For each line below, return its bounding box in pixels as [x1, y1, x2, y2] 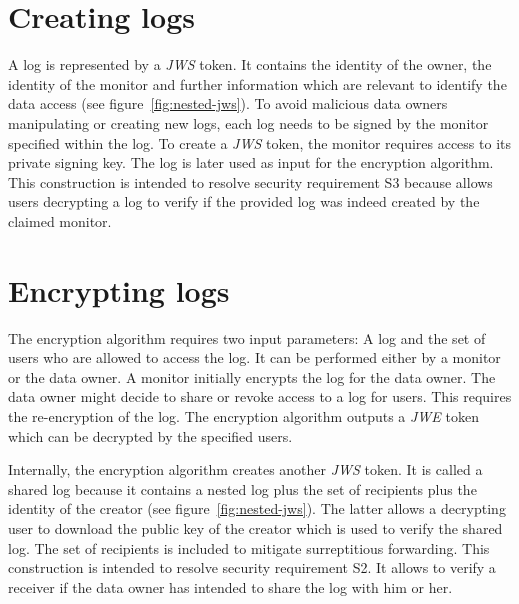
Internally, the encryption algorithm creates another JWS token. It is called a [8, 459, 483, 480]
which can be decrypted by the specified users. [8, 425, 293, 446]
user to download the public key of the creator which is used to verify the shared [8, 517, 503, 538]
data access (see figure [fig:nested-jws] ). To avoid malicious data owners [8, 93, 448, 114]
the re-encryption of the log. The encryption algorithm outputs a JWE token [8, 405, 479, 426]
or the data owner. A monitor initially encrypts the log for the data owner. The [8, 366, 496, 387]
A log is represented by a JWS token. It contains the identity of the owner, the [8, 54, 492, 75]
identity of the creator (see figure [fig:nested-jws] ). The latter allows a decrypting [8, 498, 506, 519]
